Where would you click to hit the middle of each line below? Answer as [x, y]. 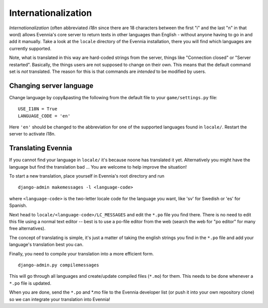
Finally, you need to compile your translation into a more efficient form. [81, 253]
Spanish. [18, 205]
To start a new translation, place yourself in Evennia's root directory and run [87, 176]
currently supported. [30, 48]
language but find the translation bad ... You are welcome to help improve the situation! [98, 167]
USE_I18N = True [38, 109]
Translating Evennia [41, 148]
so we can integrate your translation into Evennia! [60, 299]
